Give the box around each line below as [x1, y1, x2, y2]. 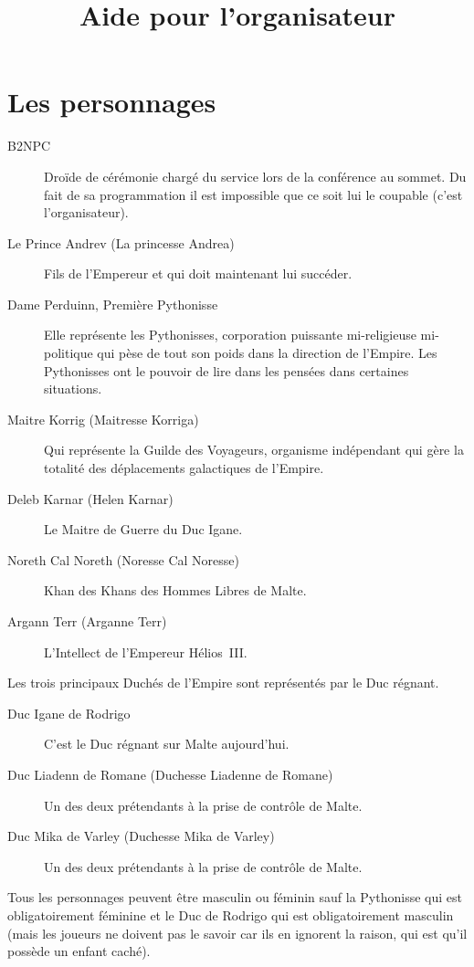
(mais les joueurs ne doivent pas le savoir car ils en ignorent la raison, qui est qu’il [7, 923, 468, 942]
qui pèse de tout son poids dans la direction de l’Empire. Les [97, 343, 437, 363]
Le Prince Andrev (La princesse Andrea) [7, 233, 235, 252]
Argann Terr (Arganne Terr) [7, 612, 167, 630]
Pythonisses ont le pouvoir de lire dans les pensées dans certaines [44, 361, 409, 380]
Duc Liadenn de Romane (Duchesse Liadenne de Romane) [7, 764, 333, 783]
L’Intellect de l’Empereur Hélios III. [44, 642, 248, 661]
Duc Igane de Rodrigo [7, 703, 131, 722]
